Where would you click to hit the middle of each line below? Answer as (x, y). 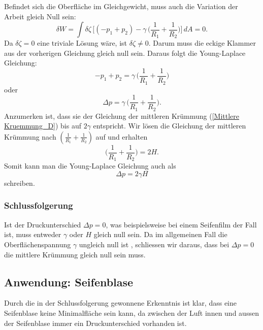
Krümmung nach (30, 136)
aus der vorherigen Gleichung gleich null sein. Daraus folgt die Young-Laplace (125, 53)
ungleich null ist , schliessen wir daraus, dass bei (154, 244)
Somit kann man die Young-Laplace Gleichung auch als (90, 166)
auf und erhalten (122, 136)
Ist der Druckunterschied (43, 224)
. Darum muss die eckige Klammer (202, 43)
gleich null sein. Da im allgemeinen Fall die (160, 234)
